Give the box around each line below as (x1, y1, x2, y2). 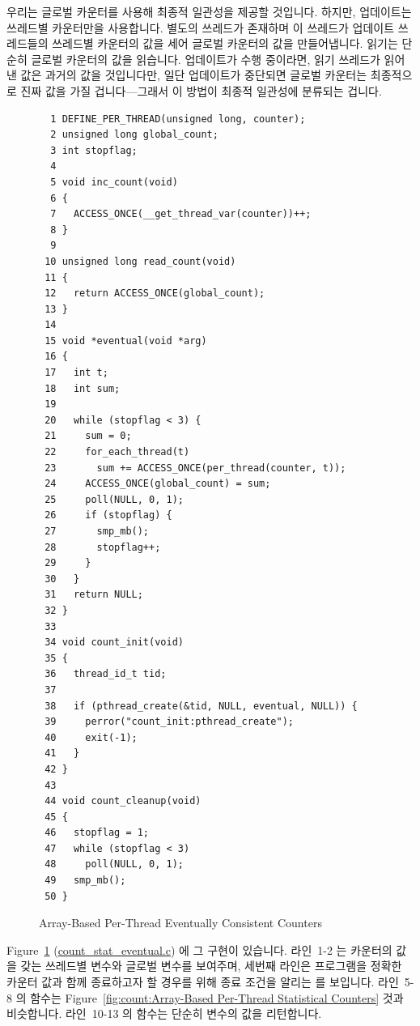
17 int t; (45, 367, 108, 379)
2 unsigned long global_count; (50, 129, 218, 141)
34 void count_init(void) (45, 636, 184, 649)
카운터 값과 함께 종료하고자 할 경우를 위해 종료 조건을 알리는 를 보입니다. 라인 (6, 973, 399, 990)
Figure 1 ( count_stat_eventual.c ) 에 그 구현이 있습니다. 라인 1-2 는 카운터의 (6, 941, 392, 958)
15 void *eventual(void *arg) (45, 334, 207, 347)
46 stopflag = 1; (45, 827, 150, 839)
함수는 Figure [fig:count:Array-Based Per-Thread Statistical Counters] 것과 (30, 989, 404, 1006)
